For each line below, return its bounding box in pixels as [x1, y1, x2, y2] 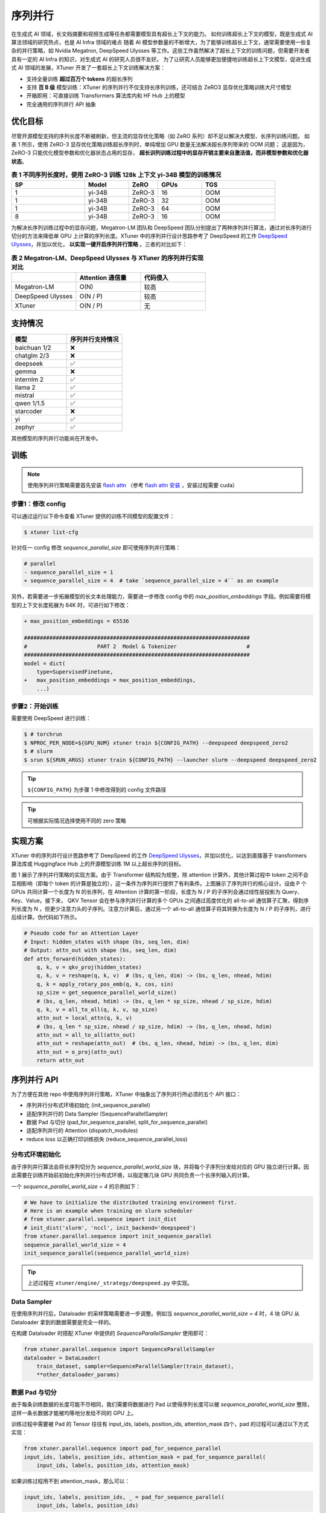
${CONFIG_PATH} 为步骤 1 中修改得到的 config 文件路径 [27, 786, 167, 793]
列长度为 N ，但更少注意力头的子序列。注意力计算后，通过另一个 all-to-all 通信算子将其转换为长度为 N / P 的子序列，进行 [11, 905, 311, 913]
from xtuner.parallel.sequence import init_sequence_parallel [24, 1233, 212, 1240]
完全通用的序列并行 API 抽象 [26, 100, 97, 108]
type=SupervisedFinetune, [36, 668, 113, 675]
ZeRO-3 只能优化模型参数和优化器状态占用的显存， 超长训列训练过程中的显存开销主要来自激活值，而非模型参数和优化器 [11, 149, 309, 157]
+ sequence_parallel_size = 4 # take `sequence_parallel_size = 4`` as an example [24, 577, 279, 584]
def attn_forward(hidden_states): [24, 955, 126, 962]
